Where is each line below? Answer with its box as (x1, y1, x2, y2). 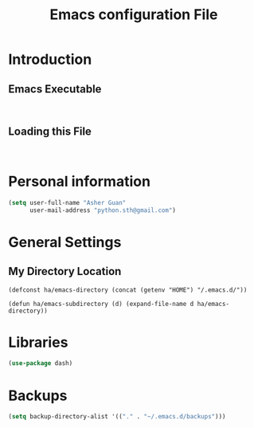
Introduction (8, 50, 92, 69)
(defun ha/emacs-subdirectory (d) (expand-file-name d (8, 300, 194, 308)
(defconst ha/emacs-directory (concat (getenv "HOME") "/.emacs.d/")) (8, 285, 248, 294)
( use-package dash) (8, 359, 73, 367)
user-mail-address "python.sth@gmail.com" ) (29, 206, 177, 214)
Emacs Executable (8, 82, 102, 96)
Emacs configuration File (49, 6, 218, 24)
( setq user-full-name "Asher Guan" (8, 198, 127, 206)
